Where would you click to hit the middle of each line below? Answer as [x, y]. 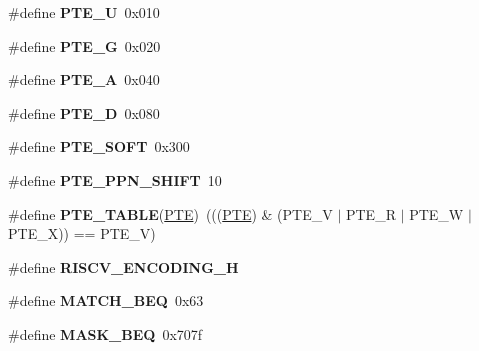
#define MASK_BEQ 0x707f [105, 333]
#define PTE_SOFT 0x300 [99, 146]
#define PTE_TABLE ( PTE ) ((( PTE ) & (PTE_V [170, 213]
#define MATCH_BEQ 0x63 [106, 300]
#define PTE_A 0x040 [84, 79]
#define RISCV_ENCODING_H [123, 266]
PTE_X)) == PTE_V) [82, 233]
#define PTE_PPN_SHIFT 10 [115, 179]
